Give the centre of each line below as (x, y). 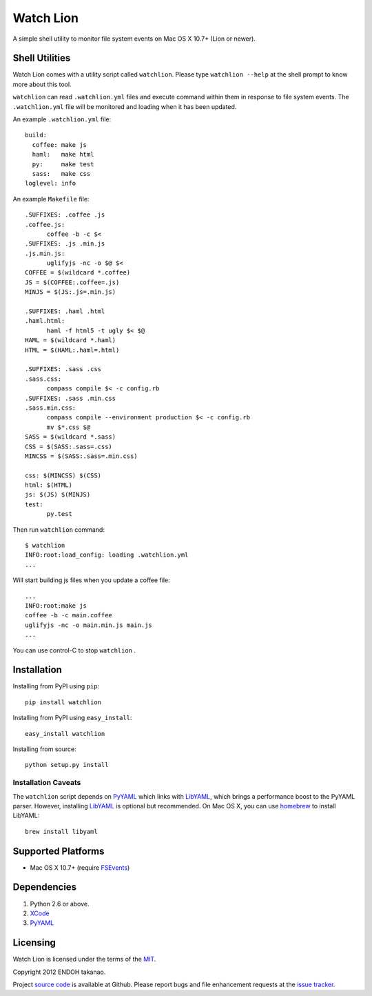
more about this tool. (42, 84)
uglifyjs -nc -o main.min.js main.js (89, 625)
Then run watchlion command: (59, 529)
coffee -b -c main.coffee (69, 615)
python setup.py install (67, 765)
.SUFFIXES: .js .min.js (65, 244)
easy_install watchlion (65, 734)
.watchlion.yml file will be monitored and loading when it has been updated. (125, 106)
